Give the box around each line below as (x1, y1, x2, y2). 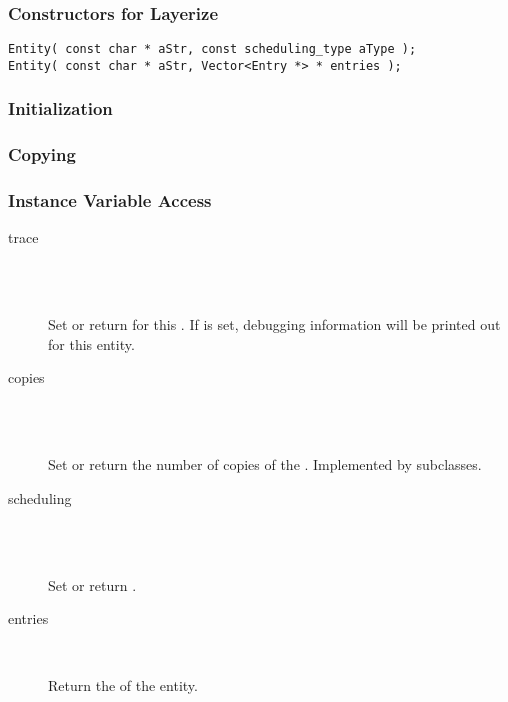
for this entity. (48, 333, 135, 354)
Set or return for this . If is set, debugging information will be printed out (48, 314, 501, 335)
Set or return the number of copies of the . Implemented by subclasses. (48, 454, 482, 475)
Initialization (8, 96, 113, 121)
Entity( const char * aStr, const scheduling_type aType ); (8, 42, 417, 57)
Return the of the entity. (48, 675, 198, 696)
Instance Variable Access (8, 188, 212, 213)
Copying (8, 142, 76, 167)
